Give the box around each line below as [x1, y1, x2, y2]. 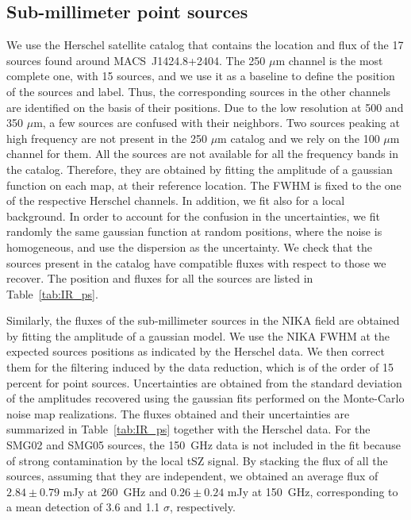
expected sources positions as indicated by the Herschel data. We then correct [6, 343, 385, 360]
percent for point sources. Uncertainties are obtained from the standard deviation [6, 374, 402, 391]
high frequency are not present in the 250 [6, 129, 207, 146]
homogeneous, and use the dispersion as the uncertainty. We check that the [6, 238, 372, 255]
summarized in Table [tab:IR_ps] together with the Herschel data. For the [6, 421, 371, 437]
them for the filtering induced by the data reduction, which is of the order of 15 [6, 359, 394, 376]
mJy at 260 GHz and [63, 483, 167, 499]
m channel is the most [275, 52, 383, 68]
